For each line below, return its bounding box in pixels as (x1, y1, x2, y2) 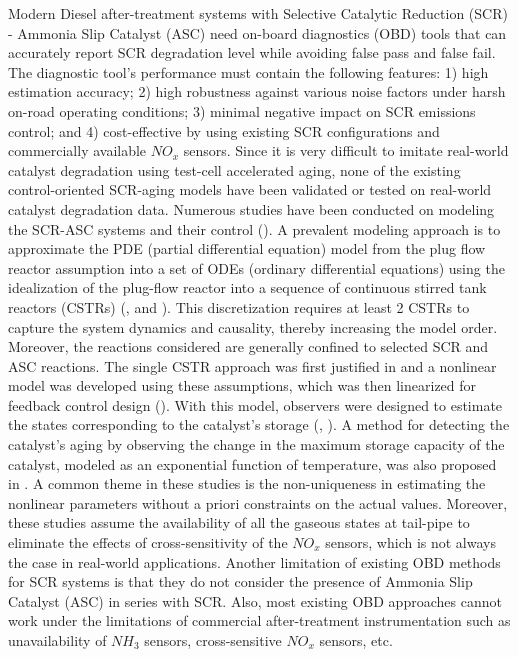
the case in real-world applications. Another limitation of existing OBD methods (8, 551, 501, 572)
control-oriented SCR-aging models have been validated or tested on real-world (8, 179, 492, 200)
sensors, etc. (319, 630, 393, 650)
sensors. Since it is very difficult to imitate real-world (183, 140, 509, 161)
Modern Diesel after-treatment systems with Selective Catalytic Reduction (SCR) (8, 3, 508, 23)
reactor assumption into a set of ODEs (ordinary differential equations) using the (8, 257, 505, 278)
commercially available (8, 140, 147, 161)
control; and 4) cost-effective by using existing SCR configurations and (8, 120, 440, 141)
